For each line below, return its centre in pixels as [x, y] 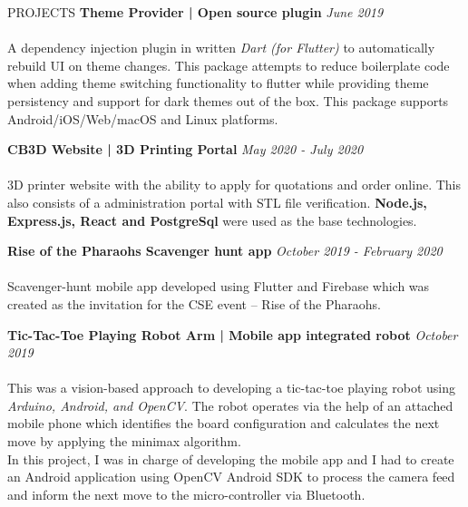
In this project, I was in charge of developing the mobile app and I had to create [231, 458]
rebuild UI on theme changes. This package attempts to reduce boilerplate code [229, 65]
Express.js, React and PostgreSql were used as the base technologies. [212, 220]
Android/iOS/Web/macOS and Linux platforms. [143, 118]
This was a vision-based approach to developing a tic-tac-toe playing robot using [231, 388]
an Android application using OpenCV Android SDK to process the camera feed [231, 477]
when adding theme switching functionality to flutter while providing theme [218, 83]
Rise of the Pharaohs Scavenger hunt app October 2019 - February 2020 [225, 251]
